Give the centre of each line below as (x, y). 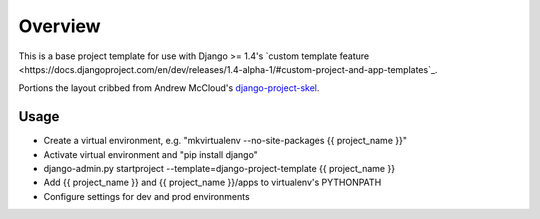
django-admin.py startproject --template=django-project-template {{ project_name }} (219, 169)
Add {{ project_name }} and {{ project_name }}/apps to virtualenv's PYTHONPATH (212, 182)
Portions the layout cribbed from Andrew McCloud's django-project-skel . (169, 88)
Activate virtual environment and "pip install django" (151, 154)
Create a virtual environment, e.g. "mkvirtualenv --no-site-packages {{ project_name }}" (225, 141)
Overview (59, 26)
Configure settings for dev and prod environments (146, 196)
